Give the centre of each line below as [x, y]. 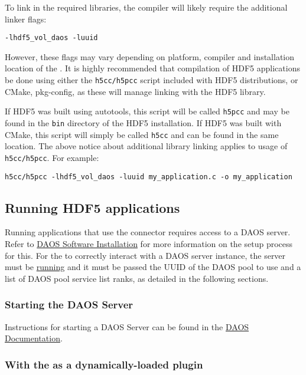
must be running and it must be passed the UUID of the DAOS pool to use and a [153, 267]
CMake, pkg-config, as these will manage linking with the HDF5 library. [135, 91]
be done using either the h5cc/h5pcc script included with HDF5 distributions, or [152, 80]
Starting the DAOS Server [69, 305]
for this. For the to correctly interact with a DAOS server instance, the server [145, 255]
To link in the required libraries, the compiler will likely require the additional [146, 7]
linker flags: [26, 19]
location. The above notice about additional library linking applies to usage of [146, 146]
